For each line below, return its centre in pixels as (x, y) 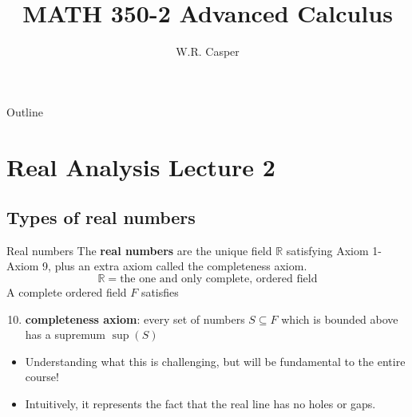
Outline (25, 111)
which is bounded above (340, 319)
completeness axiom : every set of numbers (135, 319)
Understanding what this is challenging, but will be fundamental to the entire (215, 361)
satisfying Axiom (327, 250)
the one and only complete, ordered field (219, 279)
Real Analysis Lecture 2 (141, 166)
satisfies (160, 292)
